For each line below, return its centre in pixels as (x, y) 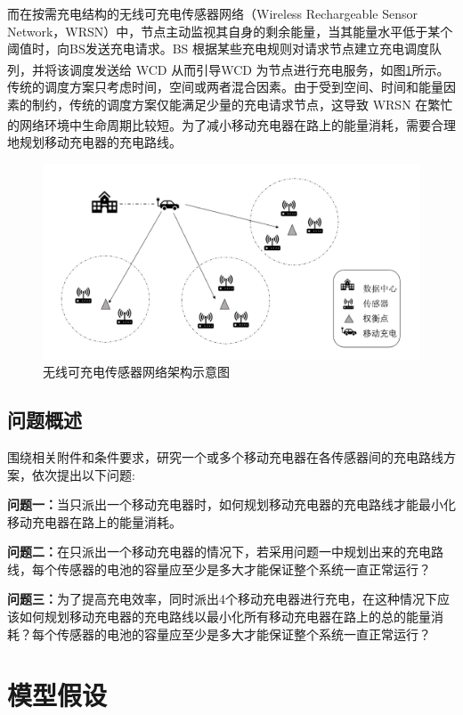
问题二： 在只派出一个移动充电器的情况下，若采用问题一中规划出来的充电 (219, 552)
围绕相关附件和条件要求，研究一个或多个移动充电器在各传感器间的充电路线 (225, 456)
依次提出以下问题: (83, 474)
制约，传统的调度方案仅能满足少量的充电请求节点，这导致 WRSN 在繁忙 (242, 104)
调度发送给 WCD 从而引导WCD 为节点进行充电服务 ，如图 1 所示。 (259, 69)
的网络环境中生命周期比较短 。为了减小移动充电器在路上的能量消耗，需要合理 (231, 124)
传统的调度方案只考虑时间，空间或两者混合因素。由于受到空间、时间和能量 (225, 87)
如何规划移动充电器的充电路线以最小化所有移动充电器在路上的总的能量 (225, 617)
